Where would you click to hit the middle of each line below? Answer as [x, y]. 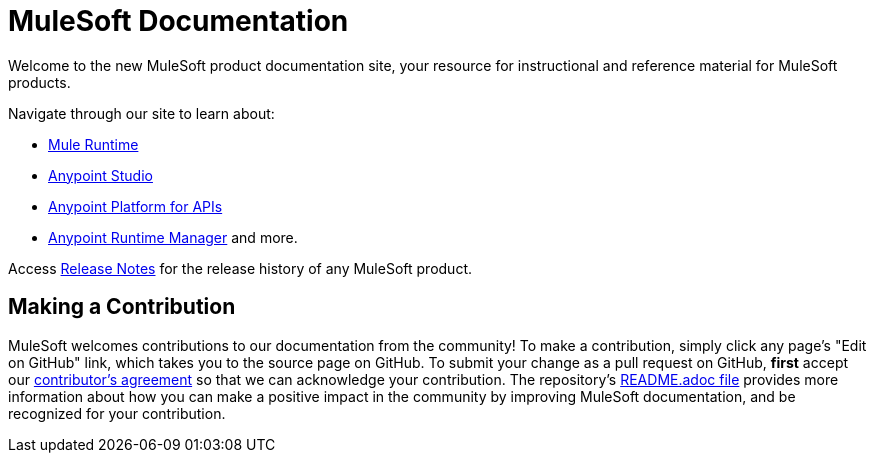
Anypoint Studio [100, 175]
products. [39, 82]
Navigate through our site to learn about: [141, 113]
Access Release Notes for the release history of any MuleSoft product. [240, 268]
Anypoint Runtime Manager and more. [173, 237]
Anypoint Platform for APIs [135, 206]
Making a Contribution [122, 307]
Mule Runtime [93, 144]
